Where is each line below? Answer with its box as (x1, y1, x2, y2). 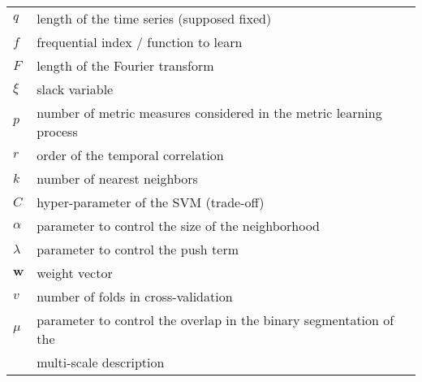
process (37, 122, 78, 141)
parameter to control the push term (37, 240, 239, 258)
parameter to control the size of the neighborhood (37, 216, 321, 235)
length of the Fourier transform (37, 56, 214, 75)
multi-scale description (37, 353, 165, 371)
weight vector (37, 263, 113, 282)
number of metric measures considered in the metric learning (37, 103, 382, 122)
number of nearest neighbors (37, 169, 198, 188)
